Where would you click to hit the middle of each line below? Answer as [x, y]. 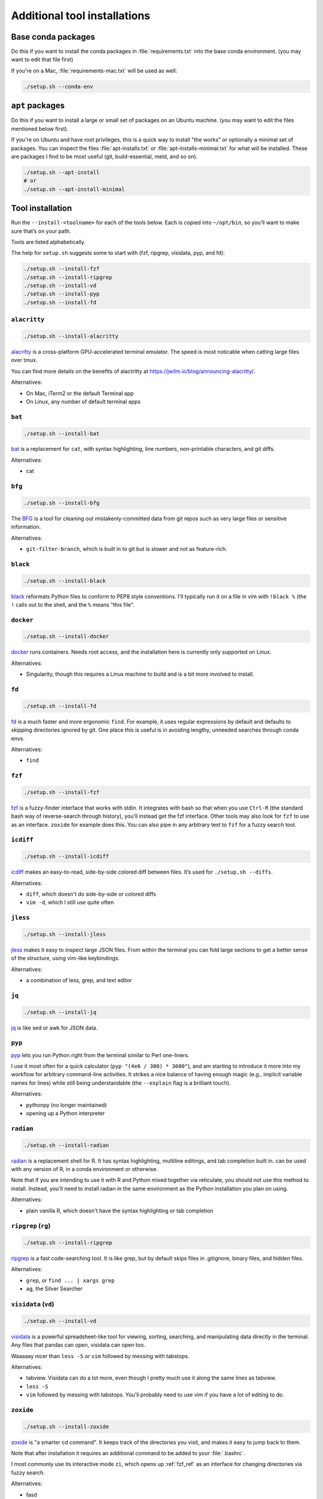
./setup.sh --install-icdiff [66, 857]
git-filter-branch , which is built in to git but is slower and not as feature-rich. [127, 549]
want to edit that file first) [42, 59]
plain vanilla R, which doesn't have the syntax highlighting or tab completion [120, 1211]
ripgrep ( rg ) [31, 1226]
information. [26, 527]
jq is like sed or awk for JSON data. [54, 1028]
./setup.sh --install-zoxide [66, 1426]
